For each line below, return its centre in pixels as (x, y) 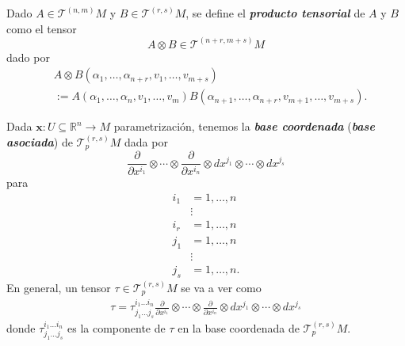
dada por (146, 141)
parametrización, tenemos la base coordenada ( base (244, 126)
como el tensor (42, 28)
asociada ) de (40, 141)
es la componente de (116, 327)
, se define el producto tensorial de (275, 13)
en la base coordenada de (239, 327)
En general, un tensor (59, 287)
